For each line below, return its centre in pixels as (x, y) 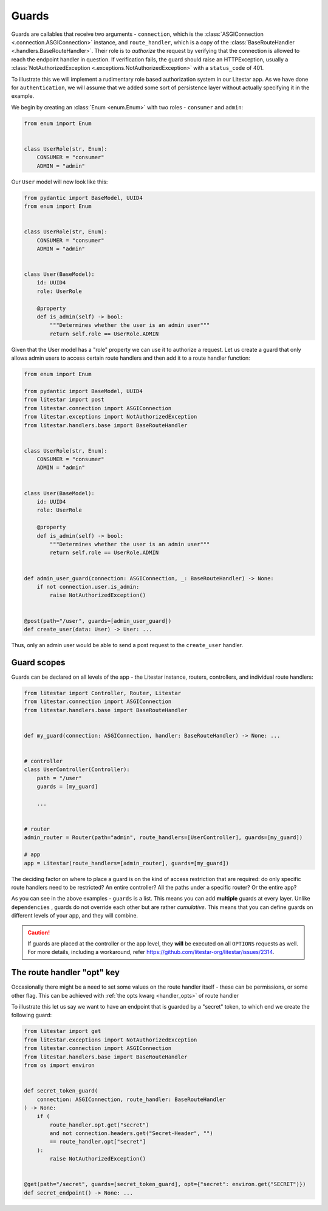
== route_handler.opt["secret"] (97, 1142)
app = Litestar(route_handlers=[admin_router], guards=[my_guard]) (127, 863)
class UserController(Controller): (77, 770)
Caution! (39, 932)
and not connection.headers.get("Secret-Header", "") (131, 1134)
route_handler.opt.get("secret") (99, 1125)
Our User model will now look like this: (60, 182)
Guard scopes (38, 662)
